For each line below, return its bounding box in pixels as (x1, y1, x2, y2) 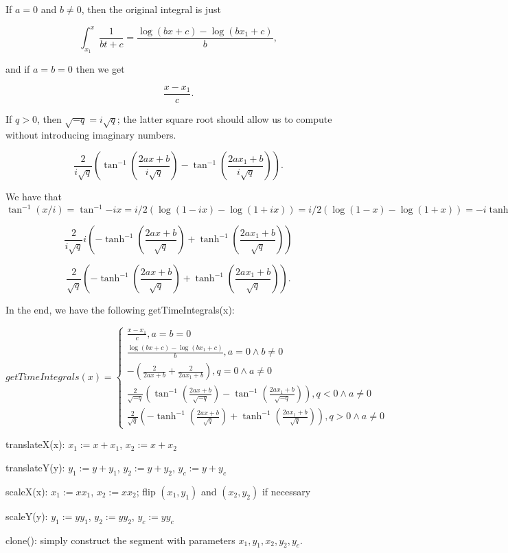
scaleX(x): (5, 484, 48, 498)
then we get (76, 62, 125, 76)
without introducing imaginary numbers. (5, 127, 176, 141)
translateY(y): (5, 460, 65, 474)
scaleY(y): (5, 508, 48, 523)
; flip (136, 484, 156, 498)
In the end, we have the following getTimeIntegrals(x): (5, 303, 235, 317)
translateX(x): (5, 437, 65, 451)
